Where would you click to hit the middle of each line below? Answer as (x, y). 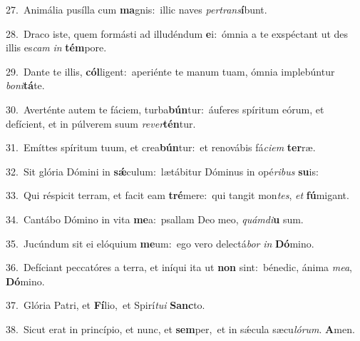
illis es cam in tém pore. (56, 47)
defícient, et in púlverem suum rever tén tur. (101, 123)
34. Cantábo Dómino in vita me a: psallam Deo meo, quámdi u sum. (155, 219)
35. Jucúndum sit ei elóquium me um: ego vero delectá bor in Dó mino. (160, 243)
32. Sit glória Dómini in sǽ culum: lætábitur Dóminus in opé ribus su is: (162, 171)
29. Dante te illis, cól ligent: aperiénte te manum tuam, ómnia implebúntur (170, 71)
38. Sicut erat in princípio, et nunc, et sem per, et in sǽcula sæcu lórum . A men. (180, 329)
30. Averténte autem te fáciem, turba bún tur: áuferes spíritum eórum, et (165, 109)
